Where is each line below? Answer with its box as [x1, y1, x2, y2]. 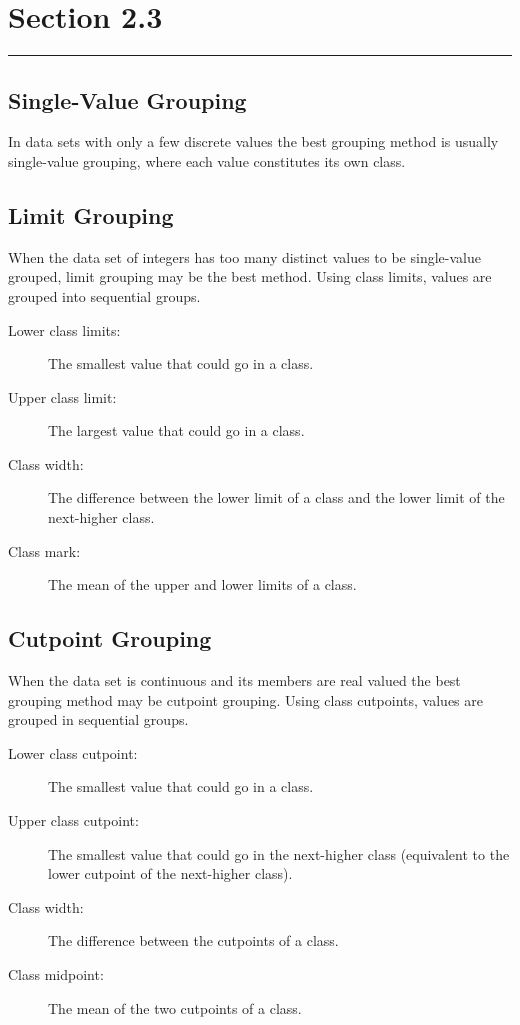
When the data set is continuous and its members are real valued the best [8, 670, 461, 691]
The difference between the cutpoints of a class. [48, 930, 339, 951]
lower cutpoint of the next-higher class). [48, 863, 293, 884]
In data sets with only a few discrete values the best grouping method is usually [8, 131, 499, 152]
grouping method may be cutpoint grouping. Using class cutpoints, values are [8, 689, 483, 710]
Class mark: [8, 540, 81, 561]
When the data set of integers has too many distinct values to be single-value [8, 246, 481, 267]
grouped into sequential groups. [8, 285, 201, 306]
